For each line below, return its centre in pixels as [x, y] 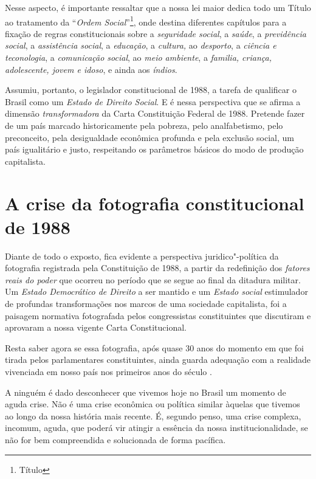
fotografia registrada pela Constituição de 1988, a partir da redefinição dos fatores [157, 268]
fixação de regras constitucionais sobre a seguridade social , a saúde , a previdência [156, 33]
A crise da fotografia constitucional [155, 203]
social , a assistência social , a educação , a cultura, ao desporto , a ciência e [141, 45]
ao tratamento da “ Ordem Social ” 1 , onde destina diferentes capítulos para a [146, 21]
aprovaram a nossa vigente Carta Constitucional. [96, 327]
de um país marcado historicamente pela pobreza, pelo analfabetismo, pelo [144, 125]
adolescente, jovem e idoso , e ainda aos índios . [91, 69]
